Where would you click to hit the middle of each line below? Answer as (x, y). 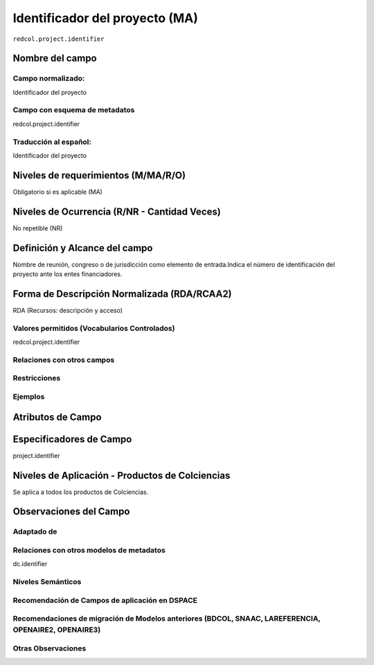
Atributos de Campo (57, 417)
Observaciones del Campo (71, 512)
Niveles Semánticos (47, 582)
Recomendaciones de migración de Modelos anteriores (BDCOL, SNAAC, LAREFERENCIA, (167, 619)
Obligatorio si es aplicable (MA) (58, 192)
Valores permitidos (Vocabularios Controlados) (94, 328)
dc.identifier (30, 564)
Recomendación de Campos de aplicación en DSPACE (105, 600)
